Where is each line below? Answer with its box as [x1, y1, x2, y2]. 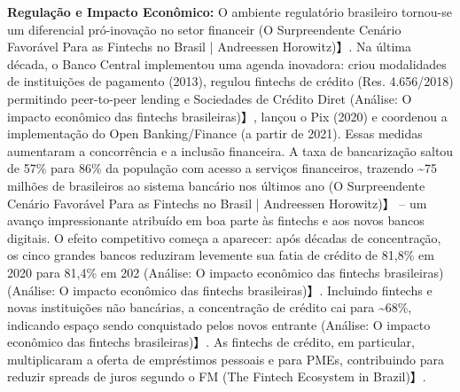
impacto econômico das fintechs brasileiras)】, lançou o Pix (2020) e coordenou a [7, 106, 448, 125]
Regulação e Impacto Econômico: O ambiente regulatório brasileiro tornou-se [7, 3, 453, 20]
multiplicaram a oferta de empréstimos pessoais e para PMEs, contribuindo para [7, 349, 445, 368]
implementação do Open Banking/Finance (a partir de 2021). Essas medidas [7, 124, 423, 143]
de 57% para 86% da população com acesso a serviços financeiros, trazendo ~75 [7, 159, 438, 177]
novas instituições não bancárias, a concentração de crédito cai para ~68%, [7, 298, 412, 317]
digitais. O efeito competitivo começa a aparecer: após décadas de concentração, [7, 228, 441, 247]
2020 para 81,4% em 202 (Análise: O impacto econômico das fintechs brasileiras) [7, 263, 444, 281]
